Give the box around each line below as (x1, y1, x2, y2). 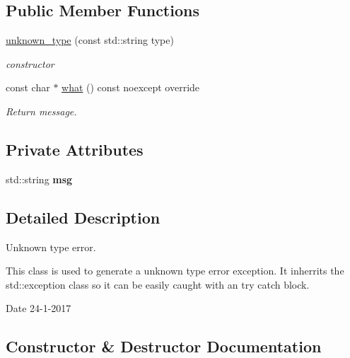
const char (6, 80, 50, 95)
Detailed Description (6, 206, 161, 228)
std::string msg (6, 171, 73, 186)
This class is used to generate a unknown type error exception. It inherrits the (6, 263, 344, 278)
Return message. (6, 103, 77, 118)
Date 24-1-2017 (6, 301, 71, 316)
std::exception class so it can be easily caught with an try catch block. (6, 277, 310, 291)
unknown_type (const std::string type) (6, 33, 174, 47)
